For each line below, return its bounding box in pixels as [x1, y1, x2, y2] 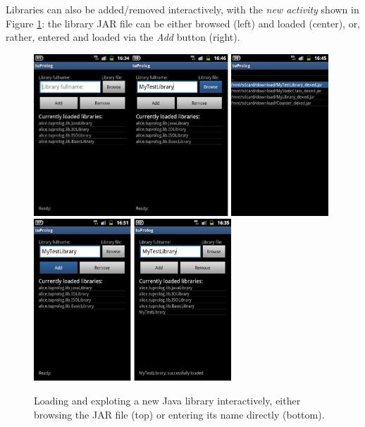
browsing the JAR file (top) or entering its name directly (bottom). [34, 407, 325, 421]
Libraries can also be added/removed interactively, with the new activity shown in [6, 2, 359, 16]
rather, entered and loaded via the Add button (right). [6, 30, 240, 44]
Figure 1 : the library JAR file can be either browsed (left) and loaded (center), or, [6, 15, 361, 30]
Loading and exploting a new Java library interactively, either [34, 393, 301, 407]
